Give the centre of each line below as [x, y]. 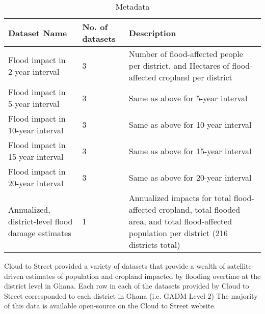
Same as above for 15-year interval [190, 151]
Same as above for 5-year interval [188, 98]
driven [14, 276]
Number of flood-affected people [186, 54]
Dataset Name [38, 33]
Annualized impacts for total [180, 198]
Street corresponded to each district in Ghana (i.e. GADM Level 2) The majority [131, 295]
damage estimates [40, 233]
